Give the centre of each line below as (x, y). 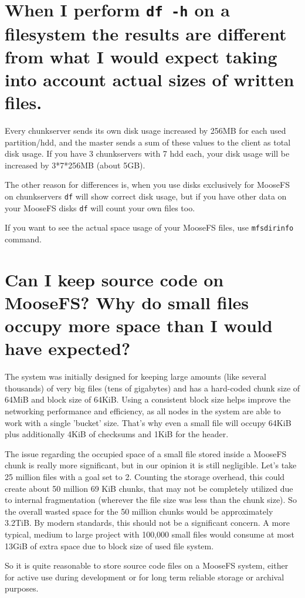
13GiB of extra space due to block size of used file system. (109, 545)
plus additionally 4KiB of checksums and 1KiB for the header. (117, 434)
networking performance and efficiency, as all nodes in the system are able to (143, 411)
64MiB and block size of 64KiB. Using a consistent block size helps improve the (148, 399)
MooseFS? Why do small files (127, 302)
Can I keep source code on (114, 279)
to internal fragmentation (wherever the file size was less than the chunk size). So (151, 500)
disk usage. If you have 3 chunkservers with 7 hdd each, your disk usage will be (147, 153)
